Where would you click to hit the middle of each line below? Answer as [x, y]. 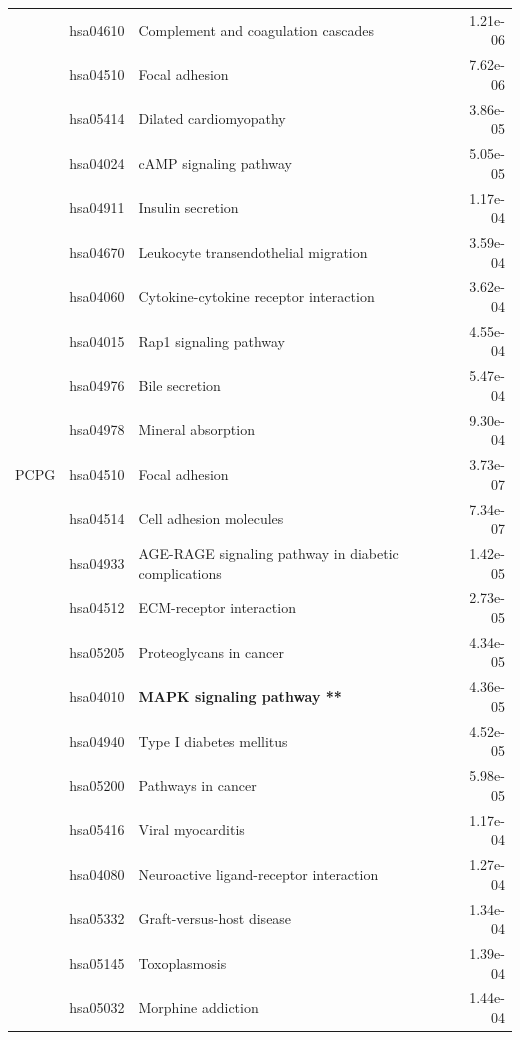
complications [180, 572]
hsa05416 [97, 829]
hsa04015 [97, 340]
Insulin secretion [188, 207]
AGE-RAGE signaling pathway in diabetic [268, 553]
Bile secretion [179, 385]
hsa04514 [97, 518]
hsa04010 [97, 696]
